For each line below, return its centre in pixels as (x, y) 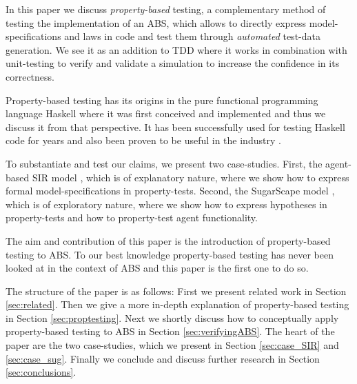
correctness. (30, 76)
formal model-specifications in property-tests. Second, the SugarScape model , (170, 191)
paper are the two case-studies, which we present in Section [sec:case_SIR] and (172, 345)
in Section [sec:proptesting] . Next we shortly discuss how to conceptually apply (172, 317)
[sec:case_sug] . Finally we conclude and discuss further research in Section (163, 358)
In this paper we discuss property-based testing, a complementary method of (166, 9)
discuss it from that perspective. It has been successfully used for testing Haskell (175, 127)
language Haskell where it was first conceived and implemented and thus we (166, 113)
